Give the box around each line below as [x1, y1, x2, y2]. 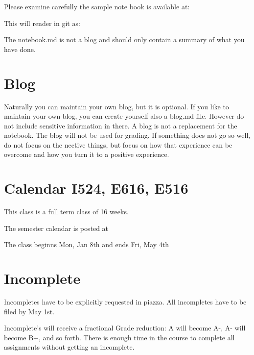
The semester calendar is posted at [4, 223, 109, 233]
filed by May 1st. [4, 306, 55, 316]
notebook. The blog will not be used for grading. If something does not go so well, [4, 130, 251, 140]
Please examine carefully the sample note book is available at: [4, 1, 190, 11]
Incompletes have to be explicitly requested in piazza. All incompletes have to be [4, 297, 247, 307]
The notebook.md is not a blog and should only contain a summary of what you [4, 34, 245, 45]
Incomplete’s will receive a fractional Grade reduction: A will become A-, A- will [4, 323, 246, 333]
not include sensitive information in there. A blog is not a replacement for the [4, 120, 237, 130]
